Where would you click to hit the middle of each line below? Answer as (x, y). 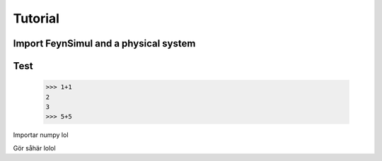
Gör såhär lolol (34, 148)
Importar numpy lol (41, 135)
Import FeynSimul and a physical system (104, 43)
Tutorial (36, 18)
